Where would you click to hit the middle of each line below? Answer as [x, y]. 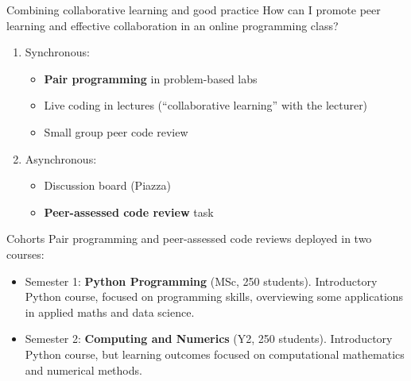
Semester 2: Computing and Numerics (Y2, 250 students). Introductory [209, 339]
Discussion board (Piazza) [107, 185]
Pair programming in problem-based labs [151, 78]
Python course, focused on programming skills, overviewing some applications [214, 296]
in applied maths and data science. [110, 312]
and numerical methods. [83, 369]
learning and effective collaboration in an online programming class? [173, 25]
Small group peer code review [116, 131]
